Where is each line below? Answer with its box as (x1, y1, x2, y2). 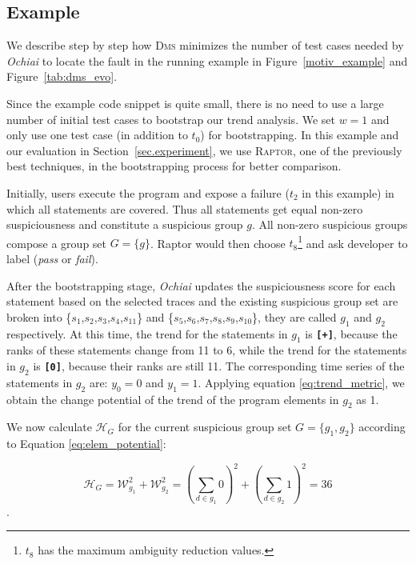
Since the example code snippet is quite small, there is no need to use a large (6, 94, 384, 111)
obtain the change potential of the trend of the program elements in (6, 390, 339, 407)
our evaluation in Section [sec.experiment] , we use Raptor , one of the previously (6, 142, 402, 158)
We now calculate (6, 418, 92, 435)
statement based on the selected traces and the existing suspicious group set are (6, 293, 398, 310)
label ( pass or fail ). (6, 250, 98, 266)
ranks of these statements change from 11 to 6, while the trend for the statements (6, 342, 407, 358)
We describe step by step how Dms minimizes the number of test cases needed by (6, 37, 404, 54)
